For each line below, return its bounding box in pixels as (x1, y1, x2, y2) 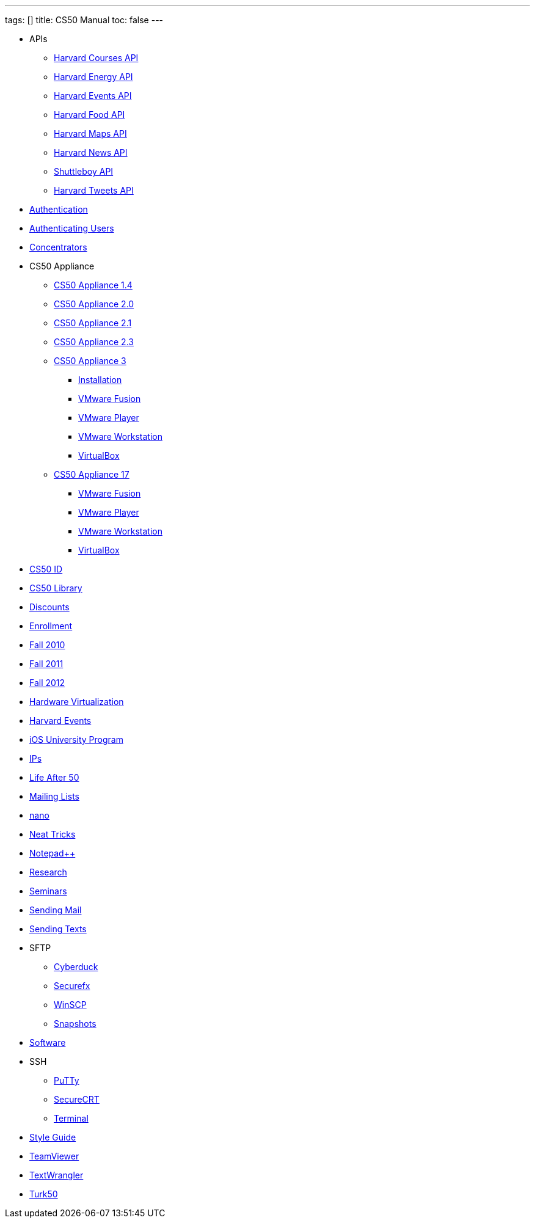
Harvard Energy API (54, 71, 133, 82)
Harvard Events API (54, 90, 132, 101)
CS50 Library (29, 583, 82, 593)
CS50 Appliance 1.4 (54, 280, 133, 290)
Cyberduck (54, 962, 98, 972)
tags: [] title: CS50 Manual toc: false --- (5, 15, 164, 25)
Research (29, 867, 67, 877)
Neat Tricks (29, 829, 76, 839)
